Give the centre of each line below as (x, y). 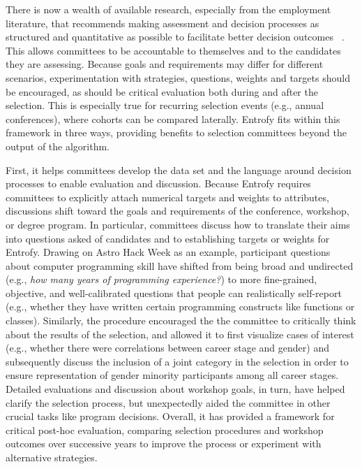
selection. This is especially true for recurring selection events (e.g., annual (165, 105)
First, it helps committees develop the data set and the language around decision (179, 169)
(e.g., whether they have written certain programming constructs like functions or (180, 306)
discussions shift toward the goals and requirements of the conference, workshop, (178, 211)
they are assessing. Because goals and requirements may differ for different (165, 64)
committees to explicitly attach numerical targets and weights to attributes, (167, 197)
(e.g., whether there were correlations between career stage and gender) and (167, 348)
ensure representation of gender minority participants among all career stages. (172, 375)
